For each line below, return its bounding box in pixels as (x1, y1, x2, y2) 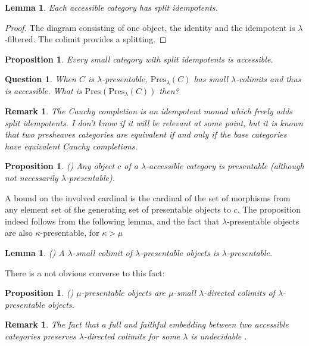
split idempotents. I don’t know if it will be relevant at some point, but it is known (5, 116, 303, 129)
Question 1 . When (5, 73, 76, 85)
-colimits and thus (236, 73, 301, 85)
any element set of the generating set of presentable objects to (5, 203, 231, 216)
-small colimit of (72, 246, 132, 258)
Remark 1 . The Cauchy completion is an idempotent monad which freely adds (5, 104, 293, 117)
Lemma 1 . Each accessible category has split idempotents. (5, 1, 218, 13)
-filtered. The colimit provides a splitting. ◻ (5, 33, 167, 45)
